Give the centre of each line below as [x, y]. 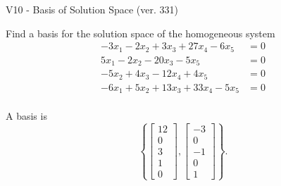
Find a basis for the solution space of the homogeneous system [140, 33]
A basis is [26, 116]
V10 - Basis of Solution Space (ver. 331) [92, 9]
